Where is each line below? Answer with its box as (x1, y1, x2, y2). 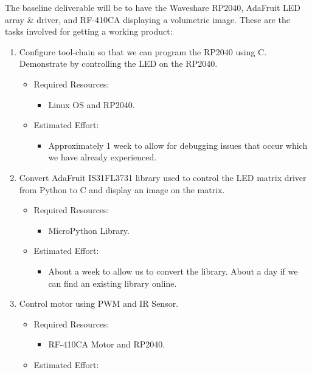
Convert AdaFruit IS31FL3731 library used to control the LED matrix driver (19, 171, 307, 183)
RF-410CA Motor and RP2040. (48, 338, 165, 351)
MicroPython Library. (48, 224, 130, 236)
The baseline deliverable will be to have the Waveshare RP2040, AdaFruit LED (5, 1, 300, 13)
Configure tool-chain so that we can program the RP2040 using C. (19, 45, 267, 58)
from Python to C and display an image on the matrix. (19, 183, 225, 196)
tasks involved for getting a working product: (5, 25, 173, 38)
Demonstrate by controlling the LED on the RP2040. (19, 57, 218, 70)
